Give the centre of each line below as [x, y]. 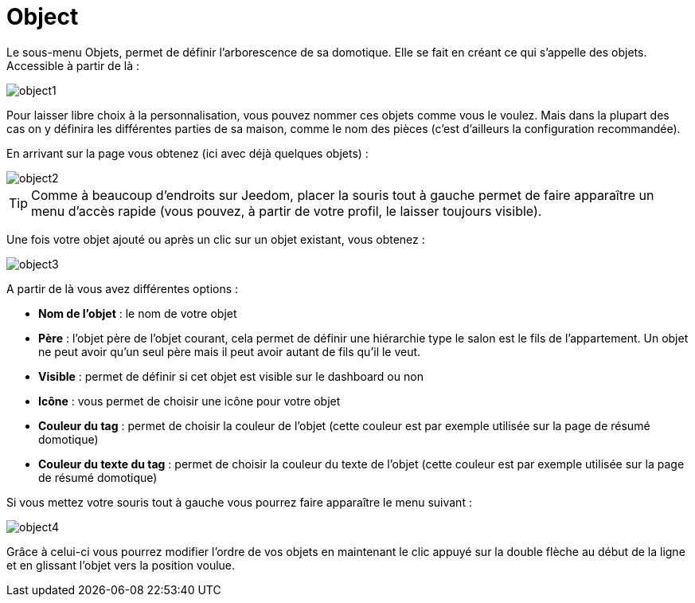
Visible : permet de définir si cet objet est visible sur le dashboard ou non [231, 376]
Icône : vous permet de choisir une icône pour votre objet [189, 401]
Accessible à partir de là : [73, 65]
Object [43, 17]
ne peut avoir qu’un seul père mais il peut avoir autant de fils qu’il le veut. [230, 351]
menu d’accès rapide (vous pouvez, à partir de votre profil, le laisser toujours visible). [287, 211]
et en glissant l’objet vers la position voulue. [121, 565]
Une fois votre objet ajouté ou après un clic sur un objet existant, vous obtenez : [216, 239]
